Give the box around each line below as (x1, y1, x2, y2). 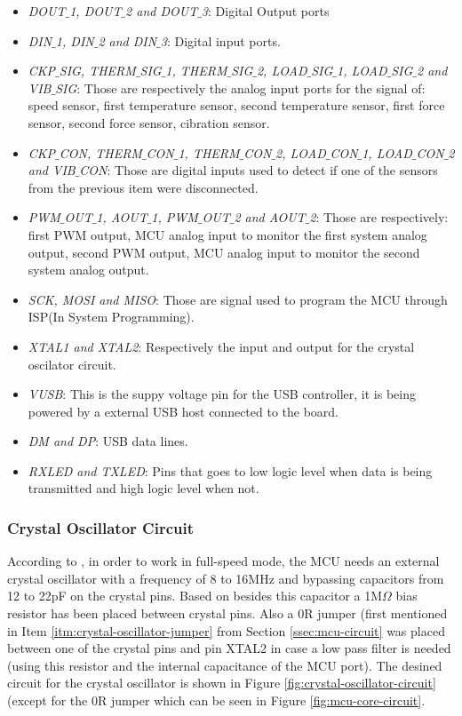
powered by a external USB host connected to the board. (28, 402, 339, 420)
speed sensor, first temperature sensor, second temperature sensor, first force (28, 96, 445, 115)
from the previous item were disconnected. (28, 178, 259, 196)
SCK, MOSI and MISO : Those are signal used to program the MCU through (28, 290, 448, 308)
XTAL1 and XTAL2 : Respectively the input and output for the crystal (28, 337, 415, 355)
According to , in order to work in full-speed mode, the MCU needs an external (7, 552, 440, 570)
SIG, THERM (59, 61, 136, 80)
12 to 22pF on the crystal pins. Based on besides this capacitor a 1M (7, 586, 383, 605)
